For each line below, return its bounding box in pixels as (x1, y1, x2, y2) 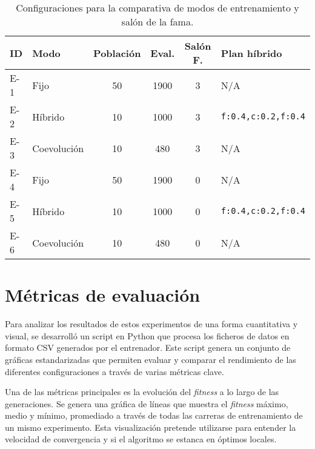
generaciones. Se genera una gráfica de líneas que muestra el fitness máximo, (5, 397, 288, 410)
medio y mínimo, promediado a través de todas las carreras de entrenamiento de (5, 409, 303, 422)
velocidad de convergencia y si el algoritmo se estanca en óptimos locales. (5, 433, 277, 445)
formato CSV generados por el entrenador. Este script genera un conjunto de (5, 341, 291, 354)
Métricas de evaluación (5, 282, 201, 307)
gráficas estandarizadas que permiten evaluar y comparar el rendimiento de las (5, 353, 296, 365)
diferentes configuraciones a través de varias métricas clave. (5, 365, 224, 377)
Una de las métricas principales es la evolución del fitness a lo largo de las (5, 385, 279, 398)
